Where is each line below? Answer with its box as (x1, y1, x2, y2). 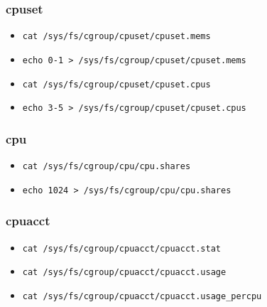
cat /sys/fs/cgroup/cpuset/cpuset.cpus (22, 79, 211, 90)
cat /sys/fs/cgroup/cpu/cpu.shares (22, 161, 191, 172)
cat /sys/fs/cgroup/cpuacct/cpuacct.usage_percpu (22, 291, 262, 301)
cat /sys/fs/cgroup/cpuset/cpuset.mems (22, 31, 211, 42)
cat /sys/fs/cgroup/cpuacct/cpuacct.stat (22, 243, 221, 254)
